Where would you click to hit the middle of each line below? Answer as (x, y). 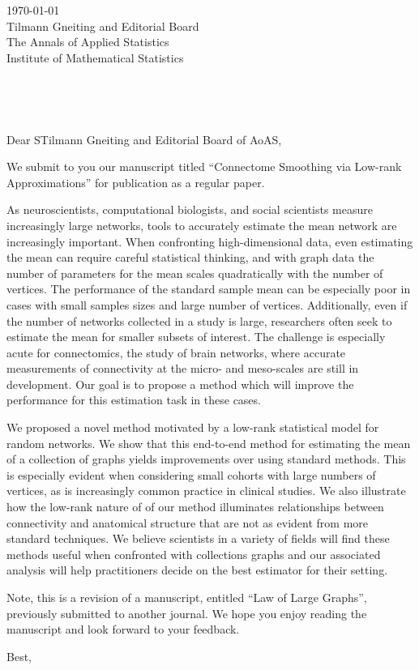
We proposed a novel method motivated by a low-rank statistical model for (193, 427)
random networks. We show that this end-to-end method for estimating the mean (209, 443)
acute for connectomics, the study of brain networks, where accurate (176, 352)
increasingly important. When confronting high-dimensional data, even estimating (210, 241)
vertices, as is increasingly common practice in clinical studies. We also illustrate (206, 491)
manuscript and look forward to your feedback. (123, 629)
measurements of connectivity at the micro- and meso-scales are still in (183, 368)
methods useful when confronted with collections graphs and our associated (194, 554)
